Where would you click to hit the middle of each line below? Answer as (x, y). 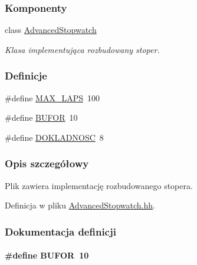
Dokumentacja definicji (60, 231)
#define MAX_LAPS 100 (52, 97)
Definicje (26, 76)
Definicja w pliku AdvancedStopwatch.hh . (80, 205)
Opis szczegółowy (47, 163)
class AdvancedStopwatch (51, 30)
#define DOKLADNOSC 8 (54, 137)
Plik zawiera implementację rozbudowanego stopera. (99, 185)
